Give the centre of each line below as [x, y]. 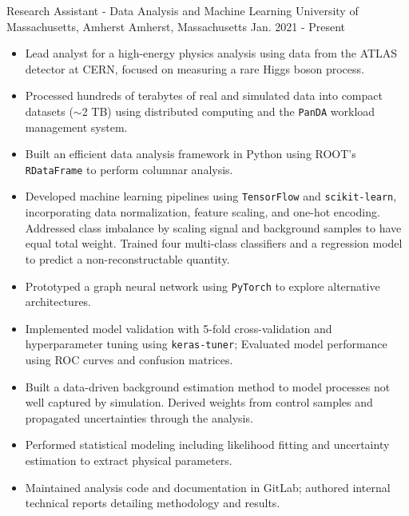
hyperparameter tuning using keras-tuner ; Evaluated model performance [206, 344]
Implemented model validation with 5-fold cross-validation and [179, 328]
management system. [76, 127]
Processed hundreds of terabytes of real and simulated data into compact [204, 95]
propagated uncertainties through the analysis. [139, 417]
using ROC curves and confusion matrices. [129, 359]
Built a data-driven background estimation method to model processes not [208, 386]
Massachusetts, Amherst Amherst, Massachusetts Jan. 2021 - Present [176, 26]
